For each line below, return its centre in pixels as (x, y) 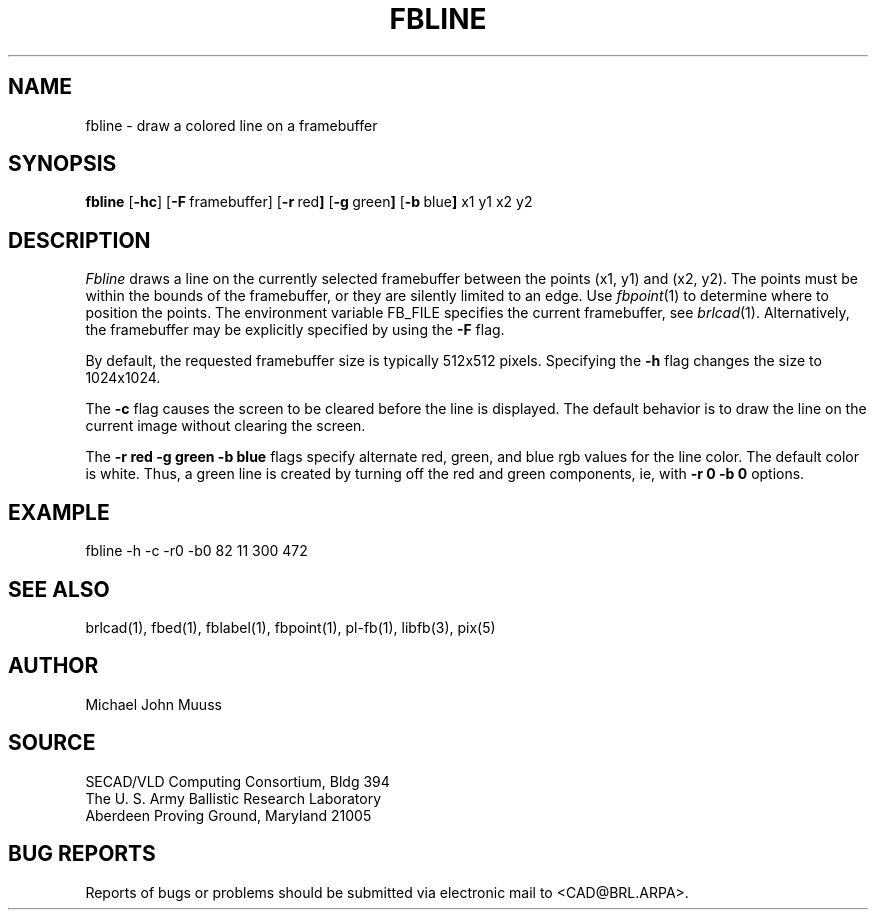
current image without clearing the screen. (225, 426)
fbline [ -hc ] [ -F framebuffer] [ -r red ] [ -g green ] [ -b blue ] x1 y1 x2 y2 (309, 202)
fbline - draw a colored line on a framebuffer (231, 125)
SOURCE (52, 743)
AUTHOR (53, 666)
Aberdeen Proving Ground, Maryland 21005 (228, 815)
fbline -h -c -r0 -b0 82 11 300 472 (196, 551)
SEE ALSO (59, 589)
